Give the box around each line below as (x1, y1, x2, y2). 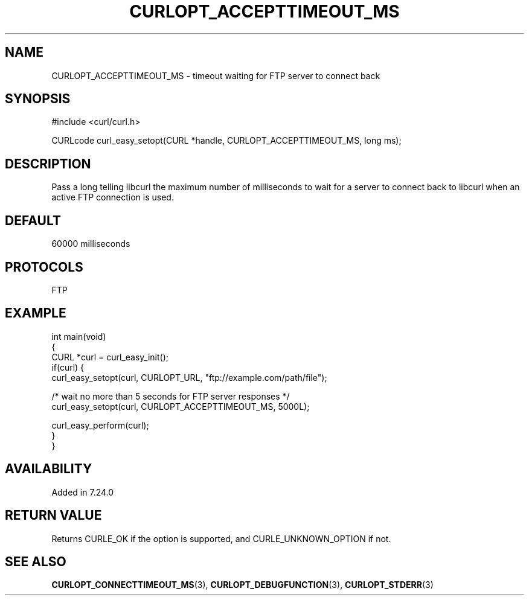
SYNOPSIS (5, 91, 71, 107)
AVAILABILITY (5, 461, 92, 477)
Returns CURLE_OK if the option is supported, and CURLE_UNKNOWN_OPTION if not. (51, 533, 391, 544)
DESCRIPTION (5, 156, 91, 171)
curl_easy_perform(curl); (51, 420, 149, 430)
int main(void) (51, 331, 106, 342)
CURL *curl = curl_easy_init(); (51, 351, 168, 362)
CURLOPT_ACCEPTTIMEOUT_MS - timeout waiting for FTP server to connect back (51, 70, 380, 81)
